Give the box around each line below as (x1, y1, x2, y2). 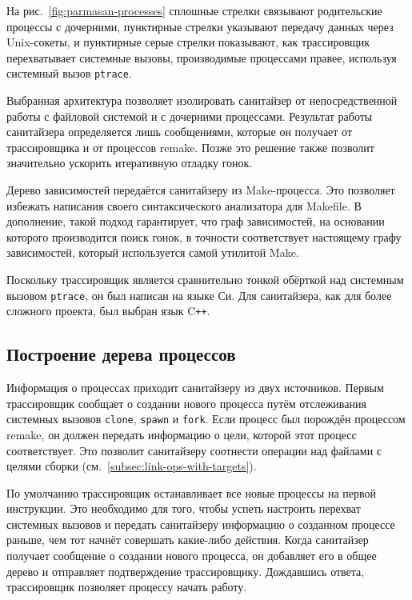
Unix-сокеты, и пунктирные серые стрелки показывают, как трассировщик (6, 34, 370, 50)
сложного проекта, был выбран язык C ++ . (6, 302, 210, 319)
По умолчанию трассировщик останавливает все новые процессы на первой (6, 484, 376, 501)
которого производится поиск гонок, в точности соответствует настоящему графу (6, 228, 402, 245)
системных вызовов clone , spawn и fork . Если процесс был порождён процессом (6, 410, 406, 427)
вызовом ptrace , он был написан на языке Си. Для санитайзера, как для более (6, 286, 392, 303)
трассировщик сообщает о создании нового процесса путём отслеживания (6, 394, 366, 411)
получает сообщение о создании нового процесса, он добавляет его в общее (6, 547, 377, 564)
